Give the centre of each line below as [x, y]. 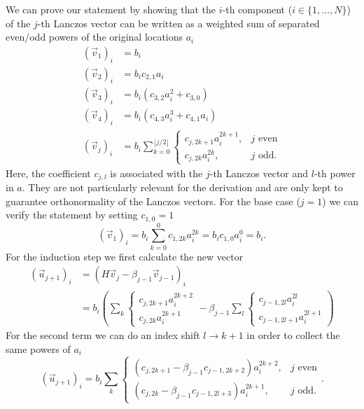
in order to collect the [293, 335]
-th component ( [257, 9]
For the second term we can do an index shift [103, 335]
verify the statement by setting [72, 215]
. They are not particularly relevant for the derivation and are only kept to [182, 187]
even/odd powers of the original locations [94, 37]
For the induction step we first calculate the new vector [125, 256]
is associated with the [156, 173]
